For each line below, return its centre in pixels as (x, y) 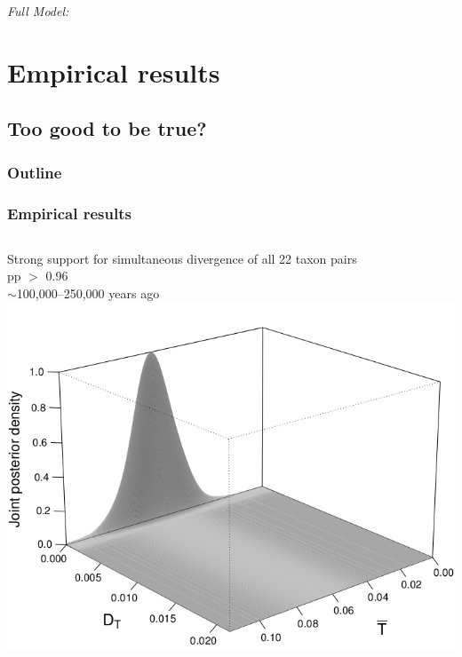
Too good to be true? (107, 128)
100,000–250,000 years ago (88, 293)
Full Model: (38, 11)
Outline (35, 172)
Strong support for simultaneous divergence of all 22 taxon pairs (182, 258)
